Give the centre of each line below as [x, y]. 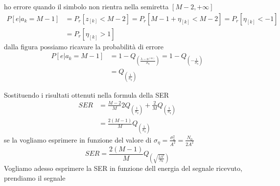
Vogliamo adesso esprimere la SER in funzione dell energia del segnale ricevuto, [123, 168]
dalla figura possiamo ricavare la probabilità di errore [84, 46]
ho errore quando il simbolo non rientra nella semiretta [86, 6]
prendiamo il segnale [35, 177]
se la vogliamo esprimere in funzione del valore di [78, 139]
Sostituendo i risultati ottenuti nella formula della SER [87, 94]
